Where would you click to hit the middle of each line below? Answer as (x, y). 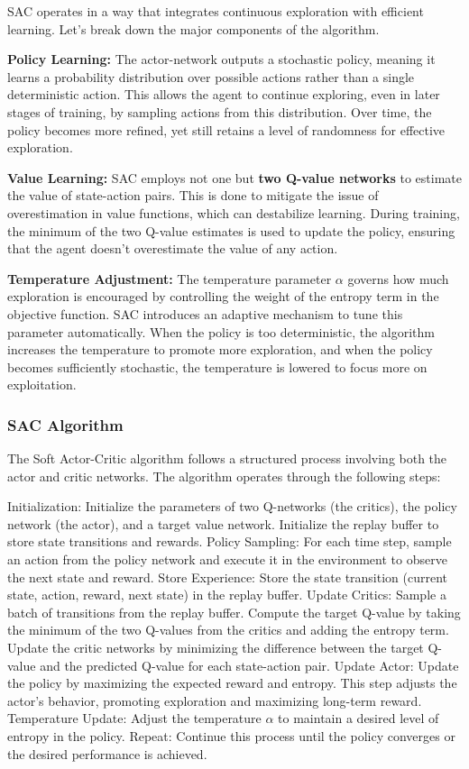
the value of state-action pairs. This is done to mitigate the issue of (193, 195)
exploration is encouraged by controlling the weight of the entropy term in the (223, 296)
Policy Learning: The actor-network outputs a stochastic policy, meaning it (221, 59)
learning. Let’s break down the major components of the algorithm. (193, 28)
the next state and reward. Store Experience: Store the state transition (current (228, 577)
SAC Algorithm (65, 424)
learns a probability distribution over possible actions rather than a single (211, 76)
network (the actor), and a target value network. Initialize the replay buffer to (223, 523)
